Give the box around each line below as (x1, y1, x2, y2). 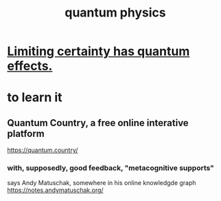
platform (7, 127, 45, 139)
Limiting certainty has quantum (7, 43, 190, 59)
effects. (7, 59, 53, 74)
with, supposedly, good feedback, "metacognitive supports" (7, 163, 215, 173)
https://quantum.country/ (7, 146, 78, 154)
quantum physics (65, 5, 166, 21)
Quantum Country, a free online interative (7, 117, 189, 129)
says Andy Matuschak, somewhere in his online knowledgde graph (7, 179, 197, 187)
